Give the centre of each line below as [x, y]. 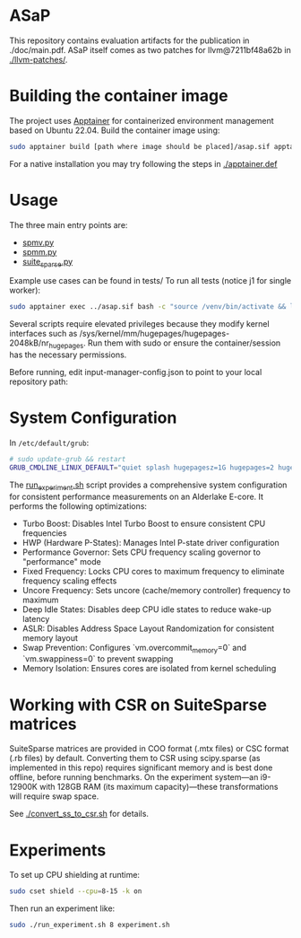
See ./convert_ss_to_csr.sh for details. [79, 814]
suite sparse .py [47, 263]
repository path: [39, 381]
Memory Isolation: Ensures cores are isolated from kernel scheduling [149, 669]
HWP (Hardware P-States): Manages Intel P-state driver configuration [150, 542]
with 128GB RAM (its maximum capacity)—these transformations [159, 787]
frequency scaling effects [69, 581]
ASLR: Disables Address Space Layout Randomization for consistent [148, 628]
